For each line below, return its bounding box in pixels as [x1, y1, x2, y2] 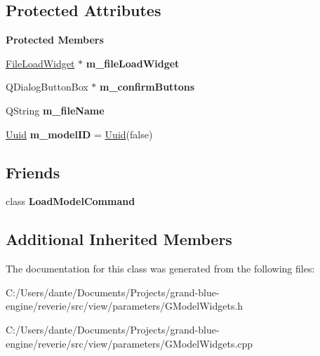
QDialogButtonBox [6, 79, 88, 94]
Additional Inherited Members [6, 228, 232, 250]
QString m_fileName [6, 103, 105, 117]
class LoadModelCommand [6, 194, 135, 209]
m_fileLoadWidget [86, 55, 180, 70]
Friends [6, 161, 60, 183]
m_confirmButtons [100, 79, 194, 94]
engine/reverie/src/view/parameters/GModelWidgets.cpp [6, 336, 253, 350]
